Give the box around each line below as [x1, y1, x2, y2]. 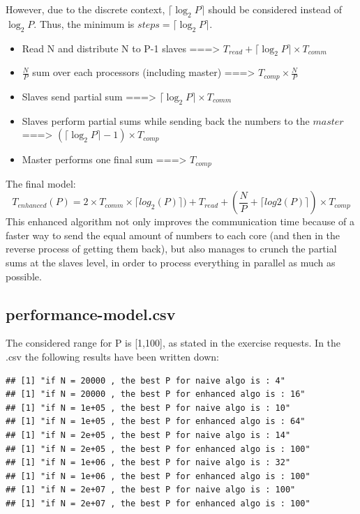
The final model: [6, 176, 76, 190]
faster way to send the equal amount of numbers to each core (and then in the [6, 227, 340, 242]
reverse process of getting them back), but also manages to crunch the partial [6, 241, 337, 256]
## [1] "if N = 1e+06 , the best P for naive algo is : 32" [6, 458, 291, 468]
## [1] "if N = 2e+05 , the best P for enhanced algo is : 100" [6, 444, 310, 454]
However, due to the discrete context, [6, 2, 165, 16]
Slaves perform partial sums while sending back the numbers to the [22, 113, 310, 128]
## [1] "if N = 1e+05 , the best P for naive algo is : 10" [6, 402, 291, 413]
